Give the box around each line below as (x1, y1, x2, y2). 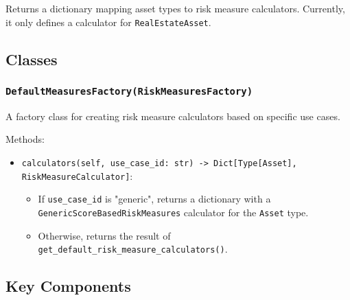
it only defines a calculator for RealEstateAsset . (5, 14, 211, 29)
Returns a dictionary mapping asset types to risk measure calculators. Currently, (5, 1, 345, 15)
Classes (5, 48, 58, 69)
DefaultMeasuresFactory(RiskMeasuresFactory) (5, 85, 253, 97)
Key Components (5, 275, 131, 297)
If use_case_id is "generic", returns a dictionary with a (38, 192, 271, 206)
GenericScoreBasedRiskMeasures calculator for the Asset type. (38, 205, 309, 219)
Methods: (5, 132, 45, 146)
